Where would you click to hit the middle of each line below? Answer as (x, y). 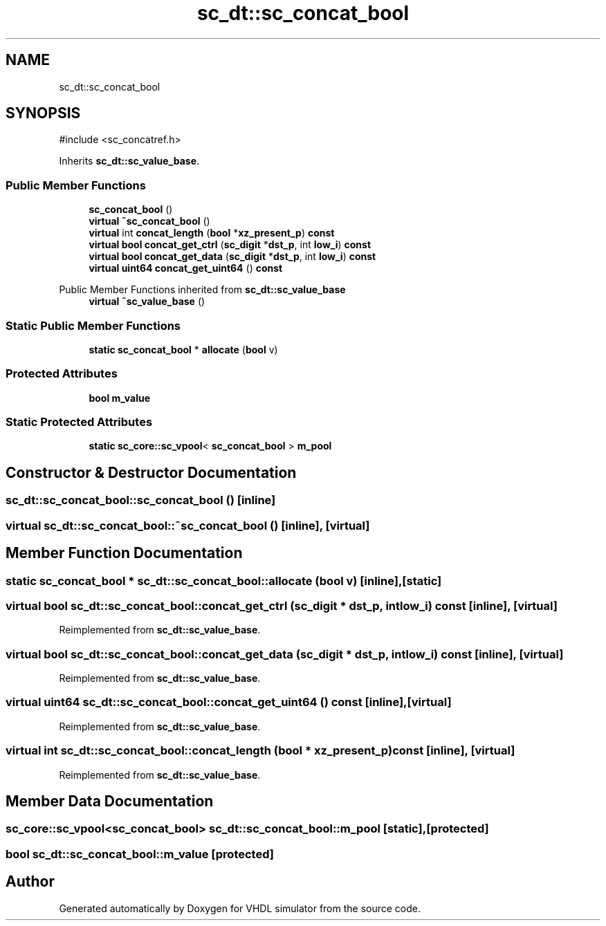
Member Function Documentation (124, 553)
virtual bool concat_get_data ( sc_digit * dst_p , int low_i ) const (232, 257)
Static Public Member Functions (93, 325)
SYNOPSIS (43, 113)
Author (30, 882)
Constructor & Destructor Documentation (151, 472)
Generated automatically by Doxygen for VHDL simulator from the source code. (240, 908)
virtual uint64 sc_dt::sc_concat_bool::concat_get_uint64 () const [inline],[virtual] (229, 702)
